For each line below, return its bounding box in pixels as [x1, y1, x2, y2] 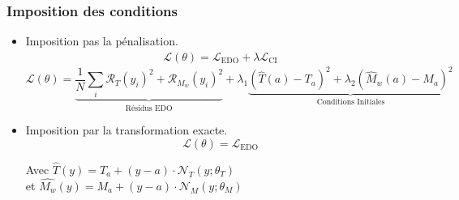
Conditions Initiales [316, 98, 385, 107]
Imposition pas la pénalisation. [25, 32, 178, 49]
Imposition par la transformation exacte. [25, 121, 228, 138]
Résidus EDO [125, 104, 173, 113]
